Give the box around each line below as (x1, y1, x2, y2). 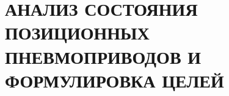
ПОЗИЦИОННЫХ (5, 20, 150, 45)
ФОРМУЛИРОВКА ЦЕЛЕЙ (5, 67, 224, 92)
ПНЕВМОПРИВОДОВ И (5, 44, 202, 69)
